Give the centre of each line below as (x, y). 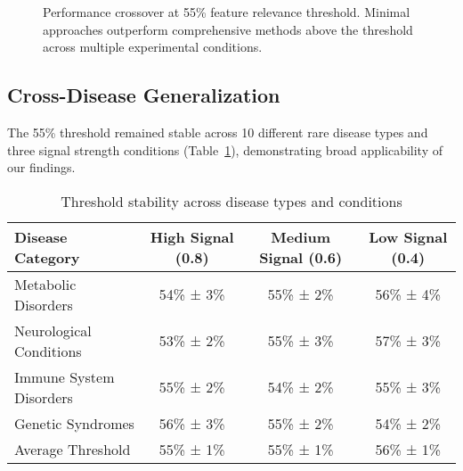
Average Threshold (73, 449)
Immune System (65, 376)
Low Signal (408, 236)
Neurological (53, 330)
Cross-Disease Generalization (144, 95)
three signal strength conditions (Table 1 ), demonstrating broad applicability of (225, 149)
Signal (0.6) (301, 257)
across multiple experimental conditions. (153, 47)
